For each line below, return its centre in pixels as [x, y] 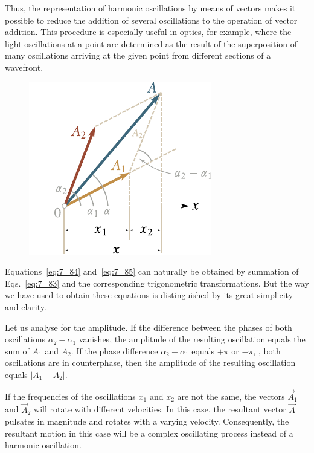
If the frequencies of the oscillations [70, 396]
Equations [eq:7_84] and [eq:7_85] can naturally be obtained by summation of [152, 271]
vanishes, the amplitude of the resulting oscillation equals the [192, 339]
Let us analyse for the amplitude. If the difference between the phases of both [149, 327]
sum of [17, 350]
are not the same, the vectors [231, 396]
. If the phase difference [114, 350]
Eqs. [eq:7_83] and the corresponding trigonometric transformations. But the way [157, 283]
